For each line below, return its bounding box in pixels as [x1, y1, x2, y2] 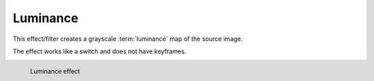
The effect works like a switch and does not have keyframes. [12, 47, 187, 55]
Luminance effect [30, 67, 80, 75]
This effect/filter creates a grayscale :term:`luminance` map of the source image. [12, 35, 243, 43]
